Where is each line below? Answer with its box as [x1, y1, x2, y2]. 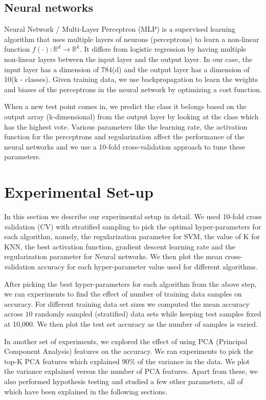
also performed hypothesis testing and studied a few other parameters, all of [4, 375, 243, 386]
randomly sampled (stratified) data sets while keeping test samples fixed [35, 308, 261, 319]
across [4, 308, 23, 319]
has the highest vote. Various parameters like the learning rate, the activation [4, 121, 248, 132]
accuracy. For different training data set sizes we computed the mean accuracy [4, 298, 250, 309]
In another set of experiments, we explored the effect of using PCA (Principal [4, 335, 248, 346]
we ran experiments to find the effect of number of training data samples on [4, 288, 242, 299]
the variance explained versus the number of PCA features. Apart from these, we [4, 366, 258, 376]
